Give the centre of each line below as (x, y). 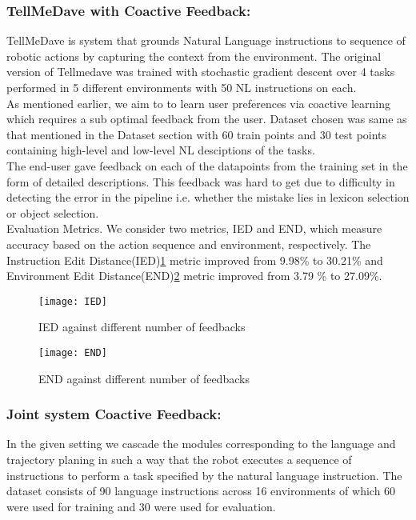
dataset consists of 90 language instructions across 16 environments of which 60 (201, 491)
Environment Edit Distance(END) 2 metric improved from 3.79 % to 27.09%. (194, 276)
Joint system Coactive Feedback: (114, 414)
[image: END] (73, 352)
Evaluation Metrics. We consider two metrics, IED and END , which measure (194, 228)
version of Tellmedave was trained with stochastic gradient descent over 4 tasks (201, 72)
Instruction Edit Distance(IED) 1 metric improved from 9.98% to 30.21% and (195, 260)
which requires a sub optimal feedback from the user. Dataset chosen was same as (207, 119)
